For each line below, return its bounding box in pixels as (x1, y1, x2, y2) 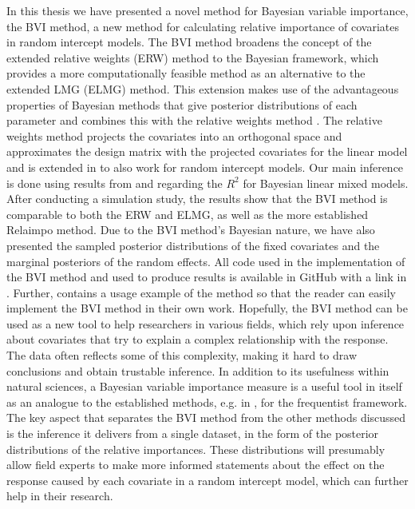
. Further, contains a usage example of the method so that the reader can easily (6, 284, 396, 300)
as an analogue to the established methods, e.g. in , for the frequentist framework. (6, 393, 408, 410)
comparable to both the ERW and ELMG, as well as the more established (6, 205, 369, 222)
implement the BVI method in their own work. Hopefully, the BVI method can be (6, 300, 408, 316)
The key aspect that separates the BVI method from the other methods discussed (6, 409, 406, 426)
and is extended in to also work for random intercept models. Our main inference (6, 158, 404, 175)
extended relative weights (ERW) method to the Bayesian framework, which (6, 49, 379, 66)
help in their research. (6, 487, 113, 504)
